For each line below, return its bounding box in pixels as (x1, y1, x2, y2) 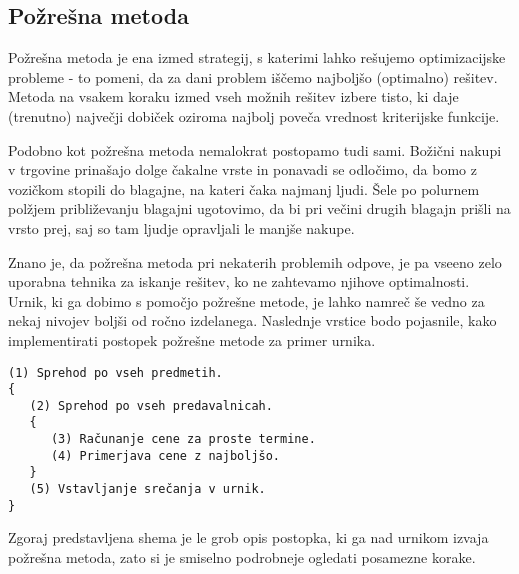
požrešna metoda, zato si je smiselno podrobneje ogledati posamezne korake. (8, 547, 476, 568)
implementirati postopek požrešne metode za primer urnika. (8, 329, 376, 350)
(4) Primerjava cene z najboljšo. (50, 448, 281, 463)
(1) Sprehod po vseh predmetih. (8, 365, 223, 380)
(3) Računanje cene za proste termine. (50, 432, 316, 447)
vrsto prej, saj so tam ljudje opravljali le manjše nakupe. (8, 217, 355, 238)
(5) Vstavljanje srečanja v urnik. (29, 482, 266, 497)
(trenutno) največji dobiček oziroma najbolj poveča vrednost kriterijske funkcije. (8, 105, 500, 126)
